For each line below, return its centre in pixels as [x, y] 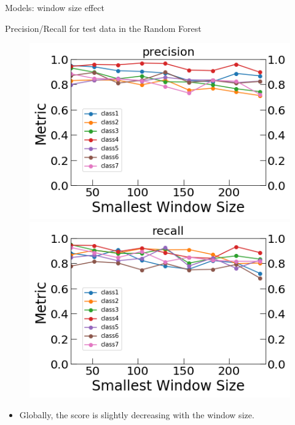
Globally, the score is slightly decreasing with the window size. [137, 414]
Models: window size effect [55, 7]
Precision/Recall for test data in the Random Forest [103, 28]
